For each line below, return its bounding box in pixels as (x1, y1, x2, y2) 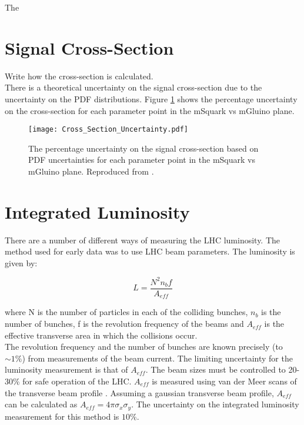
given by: (5, 256, 38, 269)
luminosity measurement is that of (5, 363, 128, 376)
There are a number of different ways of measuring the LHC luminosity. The (5, 233, 280, 246)
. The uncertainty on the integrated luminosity (131, 398, 299, 410)
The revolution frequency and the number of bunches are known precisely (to (5, 340, 283, 353)
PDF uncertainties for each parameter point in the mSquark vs (28, 153, 255, 166)
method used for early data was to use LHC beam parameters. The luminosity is (5, 245, 295, 257)
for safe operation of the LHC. (22, 375, 132, 387)
